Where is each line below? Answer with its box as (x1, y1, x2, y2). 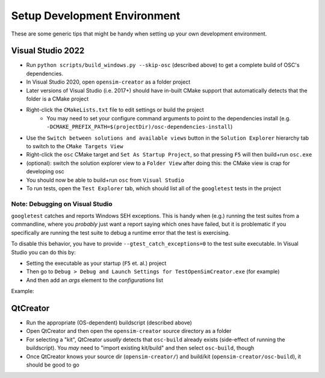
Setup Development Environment (11, 9, 181, 22)
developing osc (26, 168, 64, 175)
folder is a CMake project (26, 95, 89, 102)
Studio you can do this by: (11, 249, 76, 256)
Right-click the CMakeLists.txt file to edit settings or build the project (26, 106, 204, 114)
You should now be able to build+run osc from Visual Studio (26, 176, 185, 184)
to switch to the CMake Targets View (26, 142, 123, 150)
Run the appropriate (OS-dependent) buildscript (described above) (26, 319, 193, 326)
